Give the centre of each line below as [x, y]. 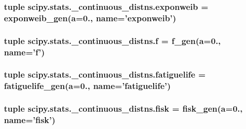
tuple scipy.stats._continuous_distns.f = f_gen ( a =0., [112, 40]
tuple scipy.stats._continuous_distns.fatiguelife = [105, 74]
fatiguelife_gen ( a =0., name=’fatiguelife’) [87, 86]
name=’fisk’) [30, 120]
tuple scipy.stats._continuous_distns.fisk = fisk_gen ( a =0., [123, 108]
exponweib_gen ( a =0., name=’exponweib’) [90, 18]
